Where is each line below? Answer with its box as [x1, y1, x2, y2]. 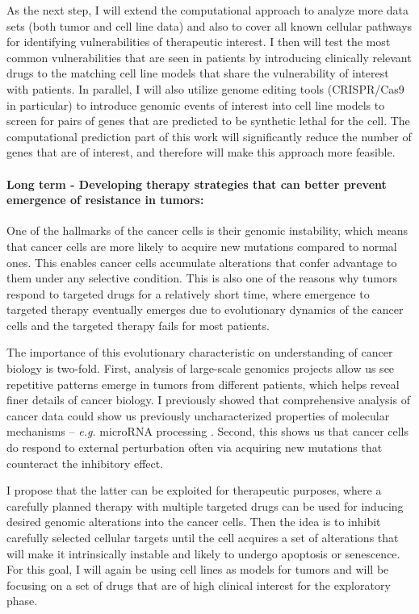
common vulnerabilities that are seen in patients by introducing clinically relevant [6, 48, 412, 65]
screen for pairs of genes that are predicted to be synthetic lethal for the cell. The [6, 112, 410, 129]
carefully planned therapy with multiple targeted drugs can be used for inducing [6, 497, 404, 514]
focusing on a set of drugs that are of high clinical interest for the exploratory [6, 576, 391, 593]
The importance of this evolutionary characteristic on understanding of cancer [6, 344, 393, 361]
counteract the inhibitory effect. [6, 454, 164, 471]
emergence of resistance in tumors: [6, 191, 204, 208]
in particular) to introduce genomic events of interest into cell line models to [6, 96, 385, 113]
